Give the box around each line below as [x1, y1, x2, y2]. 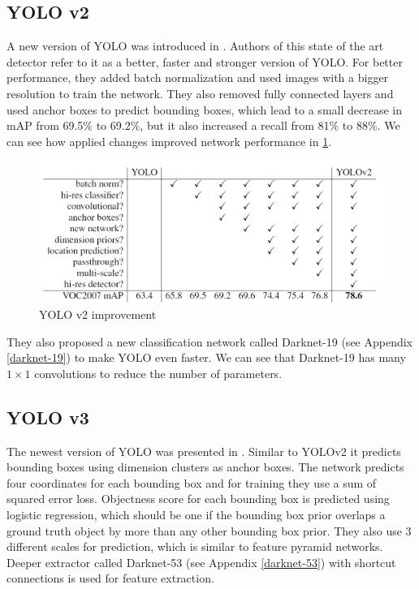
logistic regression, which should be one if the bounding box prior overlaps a [6, 506, 386, 523]
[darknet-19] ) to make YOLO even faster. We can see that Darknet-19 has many [6, 349, 406, 366]
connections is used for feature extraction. [6, 570, 214, 587]
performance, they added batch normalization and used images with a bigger [6, 69, 389, 86]
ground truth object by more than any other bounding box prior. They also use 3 [6, 522, 412, 539]
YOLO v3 [6, 404, 89, 429]
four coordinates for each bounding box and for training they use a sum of [6, 474, 377, 491]
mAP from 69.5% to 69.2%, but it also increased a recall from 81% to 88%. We [6, 117, 400, 134]
